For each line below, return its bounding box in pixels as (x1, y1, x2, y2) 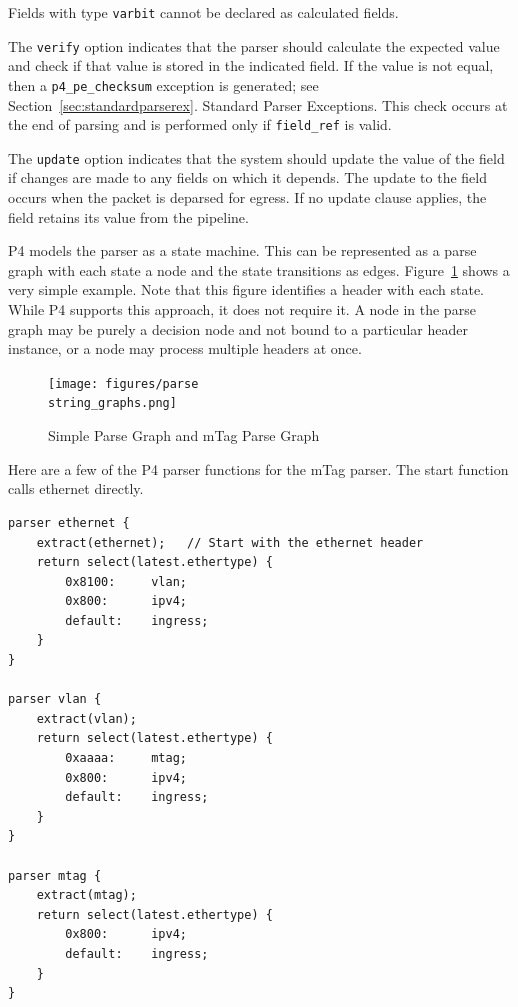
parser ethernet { (8, 515, 130, 530)
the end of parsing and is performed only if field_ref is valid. (8, 114, 392, 135)
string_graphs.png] (48, 396, 177, 411)
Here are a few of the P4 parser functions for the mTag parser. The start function (8, 458, 509, 479)
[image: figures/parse (48, 376, 199, 391)
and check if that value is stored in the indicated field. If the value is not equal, (8, 55, 494, 76)
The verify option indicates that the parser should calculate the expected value (8, 35, 500, 56)
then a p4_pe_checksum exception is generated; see (8, 74, 319, 95)
